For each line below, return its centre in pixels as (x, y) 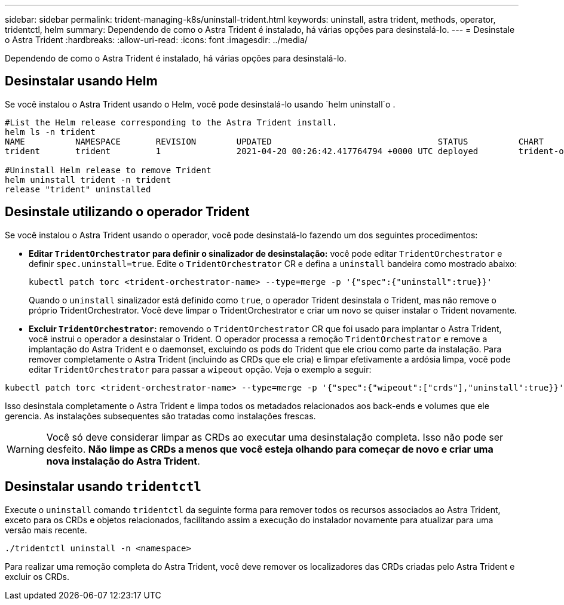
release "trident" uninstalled (78, 189)
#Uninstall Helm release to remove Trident (108, 170)
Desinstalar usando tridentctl (103, 487)
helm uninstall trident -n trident (88, 179)
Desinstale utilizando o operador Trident (127, 212)
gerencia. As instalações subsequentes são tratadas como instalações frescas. (160, 416)
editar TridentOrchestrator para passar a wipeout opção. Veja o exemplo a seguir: (200, 369)
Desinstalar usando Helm (81, 81)
